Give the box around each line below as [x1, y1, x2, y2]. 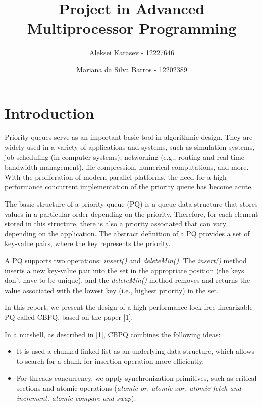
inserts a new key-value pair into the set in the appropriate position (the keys [5, 265, 244, 275]
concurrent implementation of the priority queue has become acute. [45, 181, 253, 192]
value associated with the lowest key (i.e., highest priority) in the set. [5, 284, 219, 295]
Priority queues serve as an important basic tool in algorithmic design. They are [5, 132, 253, 142]
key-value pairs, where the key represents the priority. [5, 238, 171, 249]
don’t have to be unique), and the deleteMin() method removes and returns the [5, 275, 250, 286]
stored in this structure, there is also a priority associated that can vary [5, 218, 227, 229]
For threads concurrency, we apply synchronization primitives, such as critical [16, 373, 257, 383]
